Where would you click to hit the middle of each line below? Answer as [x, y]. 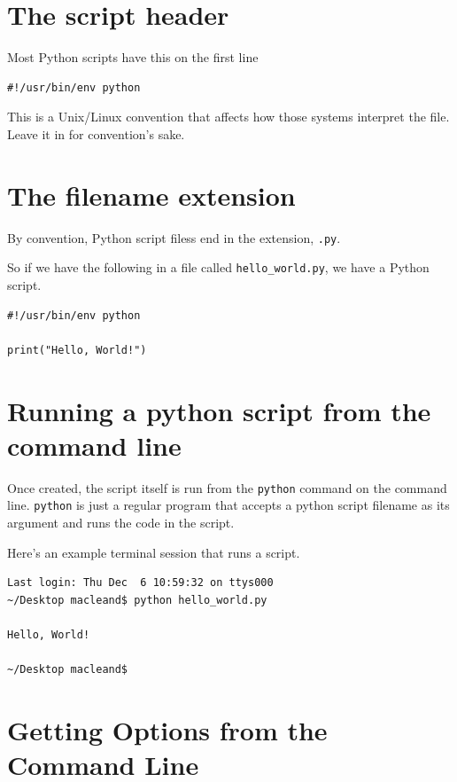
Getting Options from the [167, 729]
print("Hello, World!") [77, 350]
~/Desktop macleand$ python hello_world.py [137, 600]
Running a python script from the [219, 410]
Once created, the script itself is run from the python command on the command [227, 487]
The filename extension [151, 195]
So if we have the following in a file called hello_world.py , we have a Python [218, 267]
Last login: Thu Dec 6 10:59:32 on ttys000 [140, 583]
